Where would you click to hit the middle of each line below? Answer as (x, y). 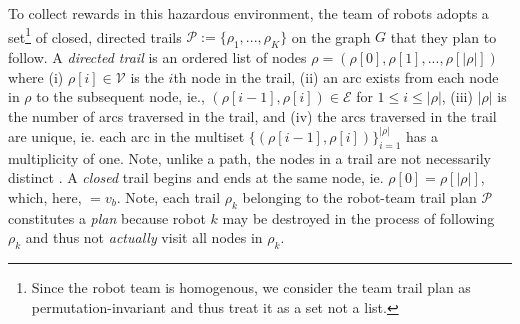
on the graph (331, 36)
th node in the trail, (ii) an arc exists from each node (336, 76)
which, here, (45, 196)
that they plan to (443, 36)
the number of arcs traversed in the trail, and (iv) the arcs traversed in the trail (252, 115)
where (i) (36, 76)
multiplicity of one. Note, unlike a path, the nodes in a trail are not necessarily (249, 157)
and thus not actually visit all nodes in (144, 237)
